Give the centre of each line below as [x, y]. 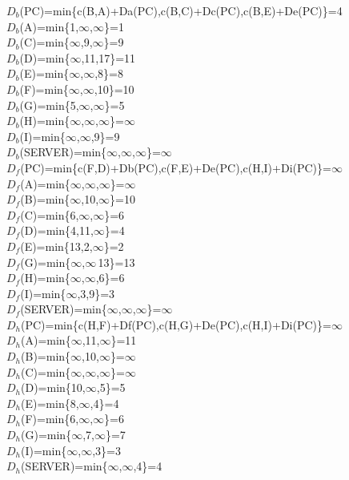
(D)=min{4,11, [57, 230]
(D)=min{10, [53, 387]
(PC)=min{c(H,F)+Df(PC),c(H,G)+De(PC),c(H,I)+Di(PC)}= [176, 324]
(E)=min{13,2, [56, 246]
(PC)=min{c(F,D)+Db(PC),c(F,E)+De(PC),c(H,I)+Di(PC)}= [176, 167]
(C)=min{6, [50, 214]
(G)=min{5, [49, 105]
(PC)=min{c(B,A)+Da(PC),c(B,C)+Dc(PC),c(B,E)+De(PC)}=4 [181, 10]
